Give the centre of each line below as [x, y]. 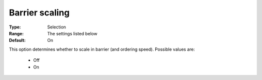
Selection [57, 27]
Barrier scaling [39, 13]
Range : [16, 33]
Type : [15, 27]
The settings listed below [72, 33]
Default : [17, 40]
